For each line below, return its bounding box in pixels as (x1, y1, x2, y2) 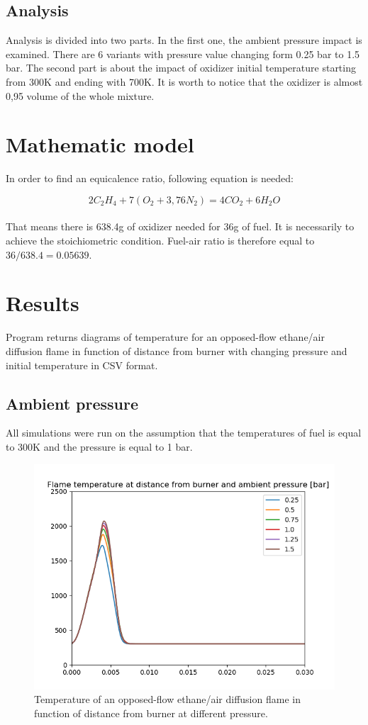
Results (6, 288, 79, 317)
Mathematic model (6, 130, 194, 159)
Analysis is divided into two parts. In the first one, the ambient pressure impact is (6, 33, 362, 47)
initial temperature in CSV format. (6, 357, 158, 372)
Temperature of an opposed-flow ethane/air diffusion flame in (34, 692, 301, 707)
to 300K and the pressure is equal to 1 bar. (6, 439, 193, 454)
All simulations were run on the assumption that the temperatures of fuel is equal (6, 425, 362, 440)
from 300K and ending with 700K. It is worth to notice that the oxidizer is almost (6, 74, 363, 89)
